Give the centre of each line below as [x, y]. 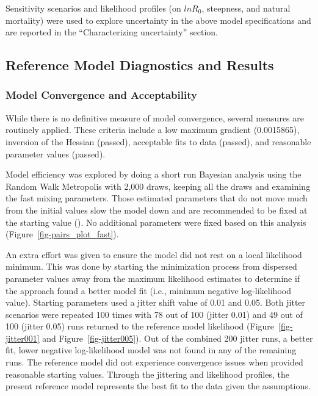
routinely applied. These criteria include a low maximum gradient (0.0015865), [153, 130]
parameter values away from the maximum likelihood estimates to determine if [153, 278]
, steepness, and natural [246, 8]
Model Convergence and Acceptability [101, 95]
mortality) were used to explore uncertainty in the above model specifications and [158, 20]
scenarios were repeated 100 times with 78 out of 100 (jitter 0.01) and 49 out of [154, 314]
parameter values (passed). [56, 153]
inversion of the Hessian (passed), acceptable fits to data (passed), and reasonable [158, 141]
